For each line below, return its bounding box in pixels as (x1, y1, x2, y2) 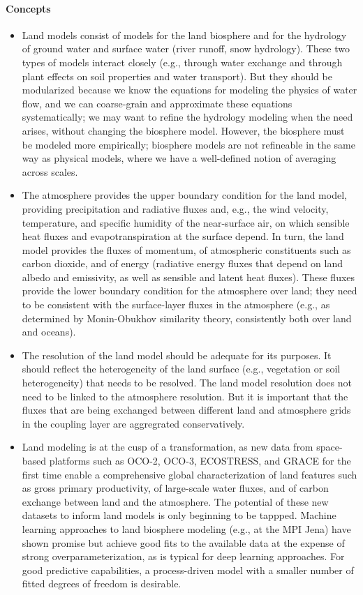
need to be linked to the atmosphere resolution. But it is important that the (22, 389, 348, 403)
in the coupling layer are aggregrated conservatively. (22, 416, 245, 430)
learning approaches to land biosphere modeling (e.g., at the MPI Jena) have (22, 521, 351, 536)
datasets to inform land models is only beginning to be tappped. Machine (22, 508, 336, 522)
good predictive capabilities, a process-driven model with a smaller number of (22, 562, 354, 577)
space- (316, 439, 343, 454)
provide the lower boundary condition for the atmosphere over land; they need (22, 283, 357, 298)
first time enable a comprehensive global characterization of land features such (22, 467, 357, 481)
